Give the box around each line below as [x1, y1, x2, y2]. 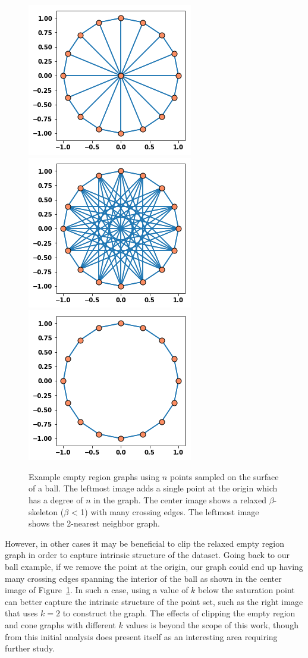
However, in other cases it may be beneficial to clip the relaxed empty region [5, 537, 285, 549]
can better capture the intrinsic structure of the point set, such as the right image [5, 595, 303, 607]
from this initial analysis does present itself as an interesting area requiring [5, 630, 278, 643]
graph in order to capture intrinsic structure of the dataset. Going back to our [5, 549, 290, 561]
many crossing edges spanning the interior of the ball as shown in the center [5, 572, 282, 584]
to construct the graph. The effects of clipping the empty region [62, 607, 296, 619]
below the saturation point [198, 584, 295, 596]
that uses [5, 607, 38, 619]
